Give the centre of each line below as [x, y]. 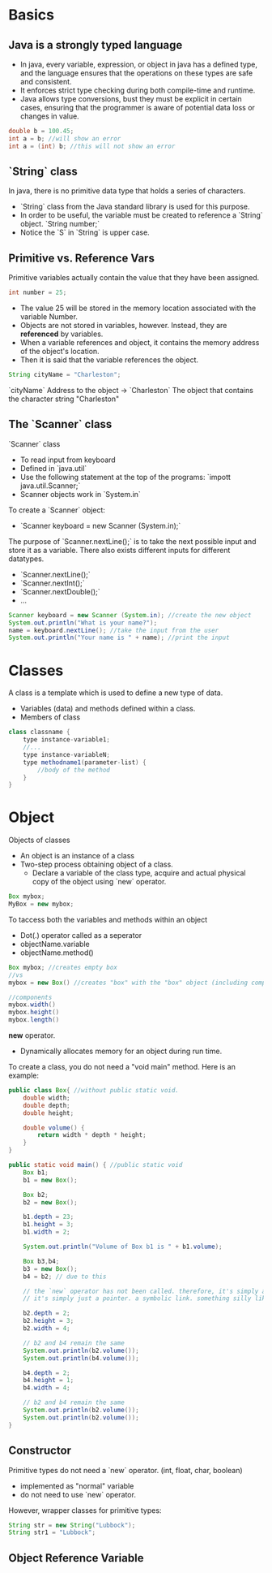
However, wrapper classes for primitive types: [85, 1510]
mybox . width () [32, 1005]
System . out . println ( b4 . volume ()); [81, 1358]
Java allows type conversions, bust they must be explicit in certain [131, 99]
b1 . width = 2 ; [47, 1232]
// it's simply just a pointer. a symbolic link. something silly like [146, 1299]
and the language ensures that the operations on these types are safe [136, 73]
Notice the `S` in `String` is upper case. [85, 232]
